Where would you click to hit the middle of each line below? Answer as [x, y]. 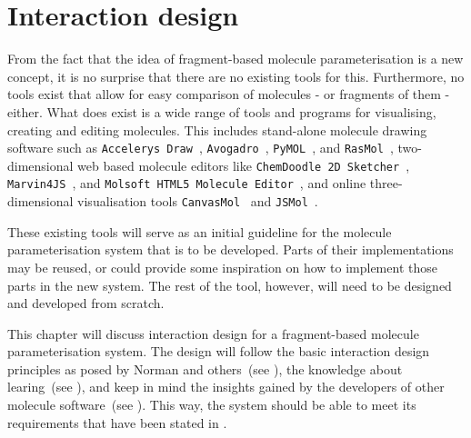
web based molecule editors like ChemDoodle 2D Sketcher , [244, 165]
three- [386, 183]
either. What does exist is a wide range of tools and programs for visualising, [222, 111]
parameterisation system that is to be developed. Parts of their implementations [230, 249]
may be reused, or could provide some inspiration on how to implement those [222, 267]
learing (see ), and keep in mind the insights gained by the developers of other [226, 387]
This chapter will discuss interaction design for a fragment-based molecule [213, 333]
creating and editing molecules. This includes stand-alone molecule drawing [217, 129]
